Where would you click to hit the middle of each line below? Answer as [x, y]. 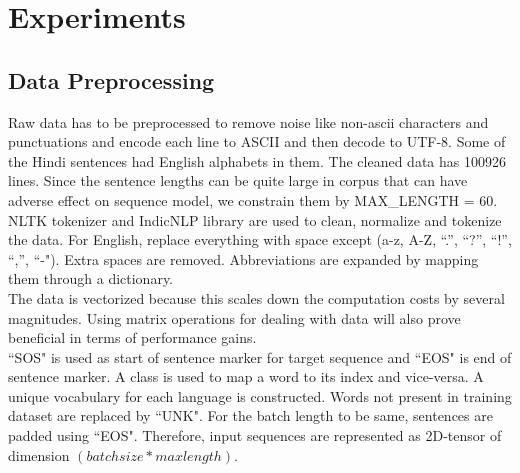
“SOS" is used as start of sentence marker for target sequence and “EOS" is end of [260, 356]
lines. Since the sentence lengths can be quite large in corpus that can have [238, 180]
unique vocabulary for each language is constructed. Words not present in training [260, 395]
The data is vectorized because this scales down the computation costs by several [256, 297]
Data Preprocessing [111, 79]
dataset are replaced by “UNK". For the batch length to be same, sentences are [250, 415]
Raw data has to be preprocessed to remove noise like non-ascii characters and [248, 121]
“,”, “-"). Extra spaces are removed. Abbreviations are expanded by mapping [243, 258]
